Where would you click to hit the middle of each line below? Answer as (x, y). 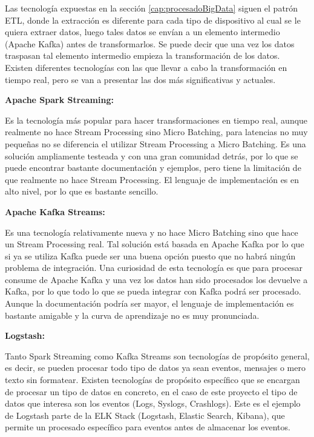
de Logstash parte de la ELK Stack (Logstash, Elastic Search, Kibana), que (145, 415)
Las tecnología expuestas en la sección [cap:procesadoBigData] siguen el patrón (152, 8)
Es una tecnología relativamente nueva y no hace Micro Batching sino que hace (152, 232)
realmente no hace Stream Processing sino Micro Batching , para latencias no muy (156, 132)
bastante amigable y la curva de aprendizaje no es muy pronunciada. (132, 315)
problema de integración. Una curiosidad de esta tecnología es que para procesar (154, 268)
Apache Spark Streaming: (59, 100)
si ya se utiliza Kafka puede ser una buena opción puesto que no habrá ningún (150, 255)
